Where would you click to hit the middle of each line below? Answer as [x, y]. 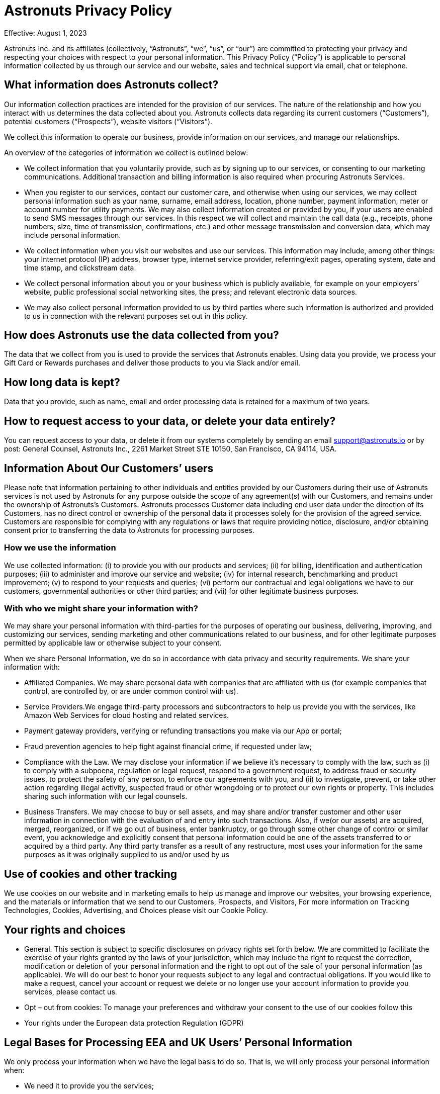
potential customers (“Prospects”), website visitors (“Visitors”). [108, 121]
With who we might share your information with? [101, 609]
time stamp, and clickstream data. [80, 267]
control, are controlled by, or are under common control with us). [131, 691]
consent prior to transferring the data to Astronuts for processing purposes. [129, 530]
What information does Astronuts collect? [111, 85]
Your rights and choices [65, 930]
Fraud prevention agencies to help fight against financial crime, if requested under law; [168, 747]
